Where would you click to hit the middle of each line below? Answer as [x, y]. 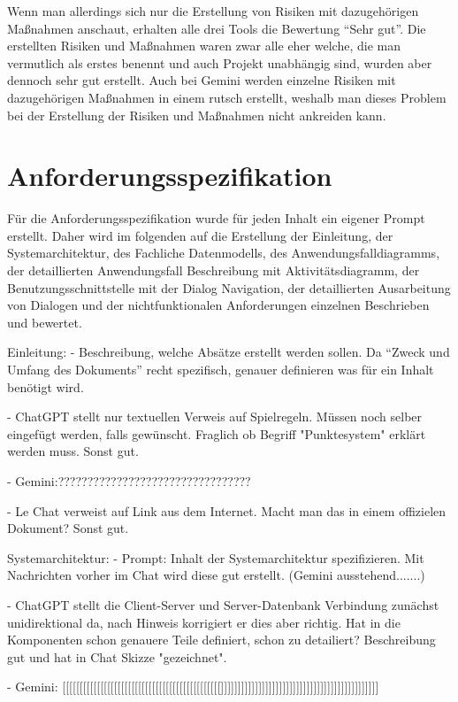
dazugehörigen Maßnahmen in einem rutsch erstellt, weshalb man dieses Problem [227, 97]
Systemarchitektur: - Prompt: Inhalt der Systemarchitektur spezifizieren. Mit [216, 557]
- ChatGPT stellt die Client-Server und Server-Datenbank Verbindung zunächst [223, 604]
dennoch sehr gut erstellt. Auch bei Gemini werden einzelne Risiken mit [202, 80]
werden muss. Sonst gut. [73, 451]
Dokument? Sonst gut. [68, 528]
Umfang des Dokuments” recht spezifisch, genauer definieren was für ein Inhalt [221, 370]
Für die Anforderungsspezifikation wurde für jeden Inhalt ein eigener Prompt [216, 218]
